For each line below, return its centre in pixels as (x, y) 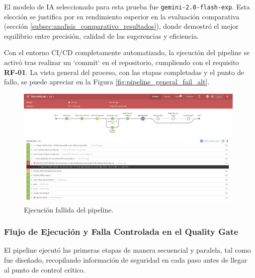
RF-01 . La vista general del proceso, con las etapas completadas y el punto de (124, 72)
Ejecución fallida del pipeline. (69, 209)
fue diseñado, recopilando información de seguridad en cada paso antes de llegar (126, 259)
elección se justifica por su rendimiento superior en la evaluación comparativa (122, 16)
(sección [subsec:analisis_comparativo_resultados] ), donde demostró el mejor (121, 26)
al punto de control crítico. (45, 269)
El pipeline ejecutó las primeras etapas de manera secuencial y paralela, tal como (127, 250)
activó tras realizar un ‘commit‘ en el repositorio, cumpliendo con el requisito (122, 62)
